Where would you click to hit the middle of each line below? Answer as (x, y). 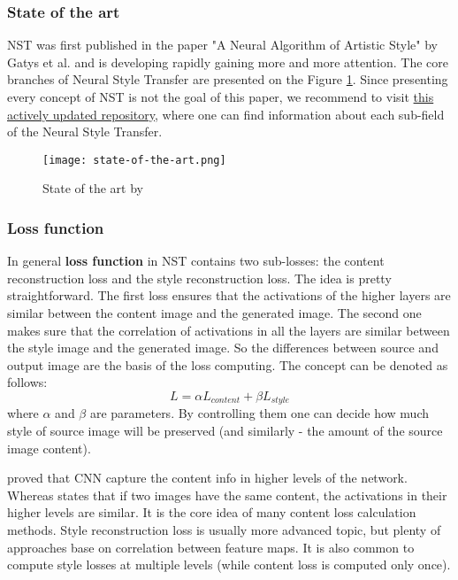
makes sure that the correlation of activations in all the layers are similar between (229, 330)
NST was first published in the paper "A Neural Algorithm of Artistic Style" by (223, 45)
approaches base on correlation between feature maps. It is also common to (211, 547)
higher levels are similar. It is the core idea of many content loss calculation (212, 512)
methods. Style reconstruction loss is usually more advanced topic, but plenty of (224, 530)
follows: (27, 382)
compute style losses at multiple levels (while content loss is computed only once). (229, 565)
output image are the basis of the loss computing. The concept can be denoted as (228, 364)
